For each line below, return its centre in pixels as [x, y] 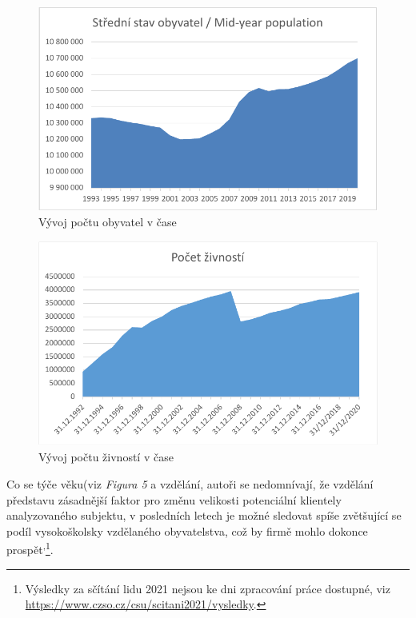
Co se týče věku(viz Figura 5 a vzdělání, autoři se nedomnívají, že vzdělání [190, 484]
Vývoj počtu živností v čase [106, 457]
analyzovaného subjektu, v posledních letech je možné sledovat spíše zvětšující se [204, 515]
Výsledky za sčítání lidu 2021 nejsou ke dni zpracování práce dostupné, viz [208, 588]
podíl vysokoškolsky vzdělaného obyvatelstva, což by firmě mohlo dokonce [187, 530]
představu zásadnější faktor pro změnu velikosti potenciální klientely [174, 499]
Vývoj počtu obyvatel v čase [108, 222]
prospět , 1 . [30, 548]
